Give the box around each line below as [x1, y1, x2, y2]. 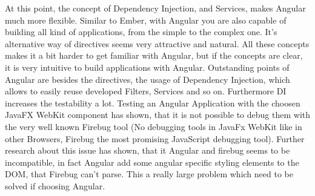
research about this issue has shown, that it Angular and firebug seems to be [5, 144, 290, 157]
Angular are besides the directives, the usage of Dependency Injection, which [5, 73, 290, 85]
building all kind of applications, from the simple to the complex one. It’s [5, 25, 277, 38]
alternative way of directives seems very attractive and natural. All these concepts [5, 37, 310, 50]
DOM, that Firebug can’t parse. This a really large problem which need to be [5, 168, 293, 180]
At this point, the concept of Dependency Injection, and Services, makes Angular [5, 2, 306, 14]
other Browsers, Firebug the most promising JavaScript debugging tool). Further [5, 132, 305, 145]
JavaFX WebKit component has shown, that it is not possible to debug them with [5, 108, 310, 121]
